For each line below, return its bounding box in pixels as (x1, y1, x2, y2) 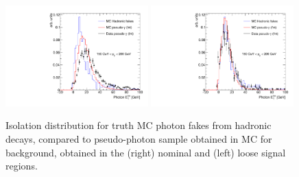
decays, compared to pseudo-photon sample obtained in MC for (5, 132, 272, 145)
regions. (5, 158, 38, 173)
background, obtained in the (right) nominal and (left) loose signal (5, 145, 286, 159)
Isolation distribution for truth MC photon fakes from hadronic (5, 118, 272, 132)
